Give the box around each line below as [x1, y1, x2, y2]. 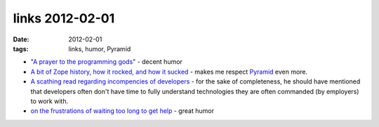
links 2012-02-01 [13, 11, 115, 26]
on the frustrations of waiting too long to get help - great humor [30, 107, 214, 115]
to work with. [30, 97, 69, 105]
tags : [13, 44, 29, 53]
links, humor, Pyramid [68, 44, 131, 53]
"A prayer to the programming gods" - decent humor [30, 58, 182, 66]
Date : [13, 35, 29, 44]
